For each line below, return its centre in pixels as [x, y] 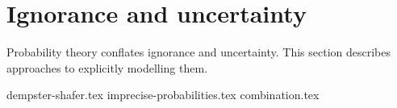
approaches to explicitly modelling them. [107, 67]
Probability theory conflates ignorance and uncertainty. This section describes [199, 52]
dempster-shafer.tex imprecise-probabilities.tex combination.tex [163, 95]
